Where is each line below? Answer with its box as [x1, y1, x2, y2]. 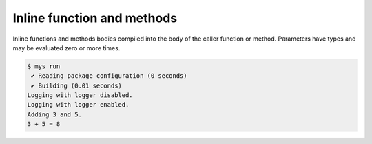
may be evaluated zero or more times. [12, 43, 121, 52]
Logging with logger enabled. [27, 101, 130, 109]
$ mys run [27, 62, 61, 70]
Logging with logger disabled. [27, 92, 134, 99]
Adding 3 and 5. [27, 110, 83, 119]
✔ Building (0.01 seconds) [31, 81, 122, 90]
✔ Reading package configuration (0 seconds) [31, 72, 187, 80]
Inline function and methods [12, 10, 178, 25]
